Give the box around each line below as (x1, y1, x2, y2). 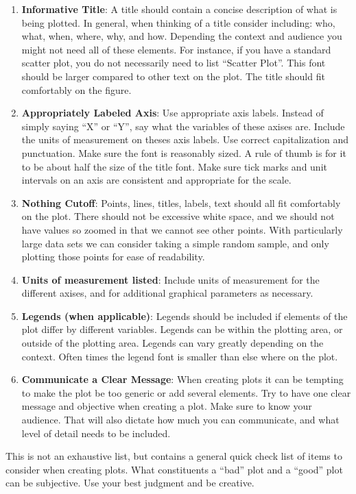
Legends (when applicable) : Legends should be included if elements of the (21, 308, 348, 323)
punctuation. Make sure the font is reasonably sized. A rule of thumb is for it (21, 145, 346, 160)
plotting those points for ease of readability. (21, 249, 205, 264)
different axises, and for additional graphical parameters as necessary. (21, 286, 313, 300)
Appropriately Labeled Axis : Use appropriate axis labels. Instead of (21, 106, 324, 120)
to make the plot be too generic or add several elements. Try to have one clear (21, 385, 351, 399)
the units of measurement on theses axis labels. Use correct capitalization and (21, 132, 349, 147)
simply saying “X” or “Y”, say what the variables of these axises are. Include (21, 119, 345, 133)
